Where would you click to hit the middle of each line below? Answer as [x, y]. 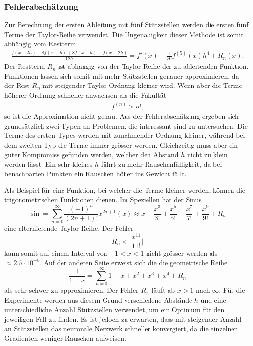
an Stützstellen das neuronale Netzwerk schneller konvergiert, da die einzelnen [121, 328]
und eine [213, 300]
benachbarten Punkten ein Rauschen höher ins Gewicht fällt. [95, 173]
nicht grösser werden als [182, 253]
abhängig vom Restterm [40, 44]
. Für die [232, 290]
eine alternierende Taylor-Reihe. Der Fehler [69, 228]
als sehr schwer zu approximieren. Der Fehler [72, 290]
